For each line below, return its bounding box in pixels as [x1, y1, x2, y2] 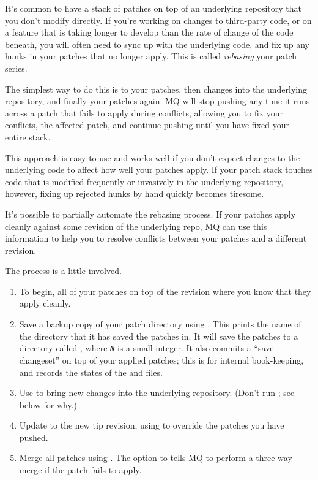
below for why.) [19, 398, 77, 411]
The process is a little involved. [5, 264, 122, 277]
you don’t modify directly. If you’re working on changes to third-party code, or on [5, 13, 312, 26]
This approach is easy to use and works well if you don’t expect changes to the [5, 151, 300, 164]
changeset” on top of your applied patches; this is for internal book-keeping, [19, 353, 304, 366]
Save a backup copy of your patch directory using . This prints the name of [19, 318, 301, 330]
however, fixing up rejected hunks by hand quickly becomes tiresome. [5, 187, 264, 200]
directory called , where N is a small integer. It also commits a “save [19, 341, 274, 354]
